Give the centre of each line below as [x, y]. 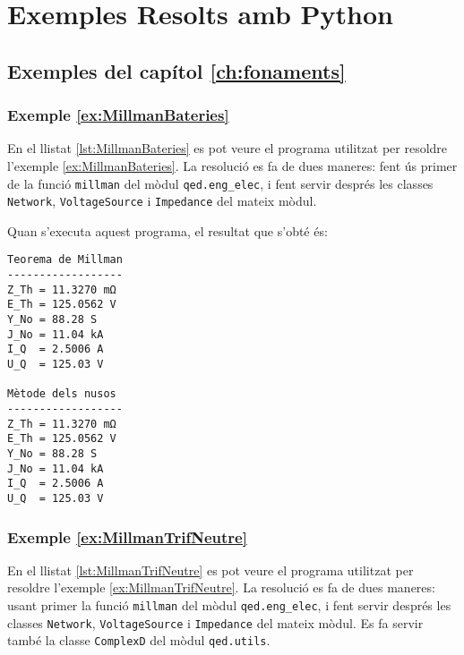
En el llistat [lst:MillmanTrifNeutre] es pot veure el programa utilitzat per [211, 570]
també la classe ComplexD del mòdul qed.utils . [139, 640]
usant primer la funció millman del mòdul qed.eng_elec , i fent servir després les [229, 605]
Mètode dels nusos [62, 394]
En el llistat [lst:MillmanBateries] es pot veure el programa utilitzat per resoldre [228, 148]
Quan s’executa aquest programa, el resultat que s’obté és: [168, 230]
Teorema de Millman [65, 260]
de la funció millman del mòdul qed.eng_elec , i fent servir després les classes [220, 183]
